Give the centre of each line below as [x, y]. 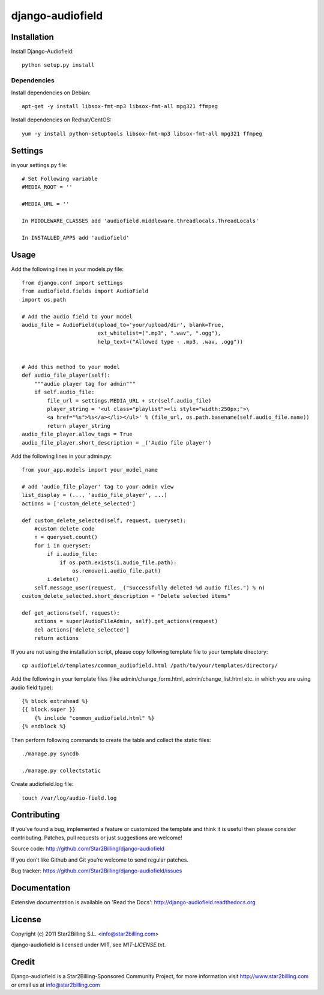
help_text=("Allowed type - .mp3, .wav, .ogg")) [170, 342]
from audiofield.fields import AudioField [85, 291]
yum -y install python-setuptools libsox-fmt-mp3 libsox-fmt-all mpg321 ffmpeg [142, 133]
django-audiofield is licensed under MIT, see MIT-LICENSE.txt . [88, 945]
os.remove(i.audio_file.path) [117, 571]
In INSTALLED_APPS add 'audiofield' [76, 238]
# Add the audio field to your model [77, 316]
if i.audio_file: [73, 554]
